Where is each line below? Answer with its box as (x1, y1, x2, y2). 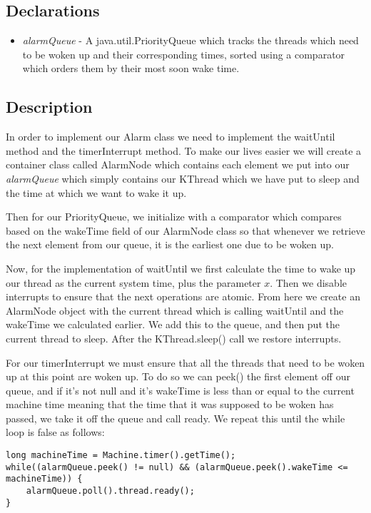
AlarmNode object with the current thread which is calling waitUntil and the (6, 303, 344, 318)
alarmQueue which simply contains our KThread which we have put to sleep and (6, 171, 360, 186)
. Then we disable (270, 275, 347, 290)
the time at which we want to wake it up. (6, 185, 187, 200)
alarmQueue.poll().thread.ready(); (26, 486, 195, 497)
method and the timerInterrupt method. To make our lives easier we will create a (6, 143, 362, 158)
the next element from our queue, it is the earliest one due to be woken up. (6, 237, 334, 252)
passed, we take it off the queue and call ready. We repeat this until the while (6, 410, 345, 425)
